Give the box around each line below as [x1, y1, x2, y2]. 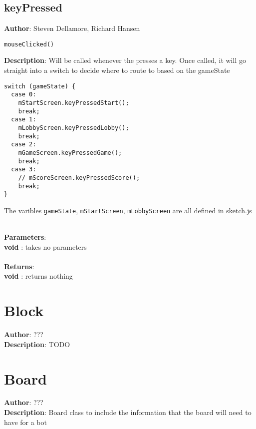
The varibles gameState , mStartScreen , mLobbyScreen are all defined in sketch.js [4, 205, 252, 215]
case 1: [11, 116, 36, 123]
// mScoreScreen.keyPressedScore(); [18, 174, 140, 181]
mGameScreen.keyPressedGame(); [18, 149, 122, 156]
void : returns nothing [4, 271, 73, 281]
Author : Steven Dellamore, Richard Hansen [4, 23, 140, 33]
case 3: [11, 166, 36, 173]
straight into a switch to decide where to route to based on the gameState [4, 65, 230, 75]
